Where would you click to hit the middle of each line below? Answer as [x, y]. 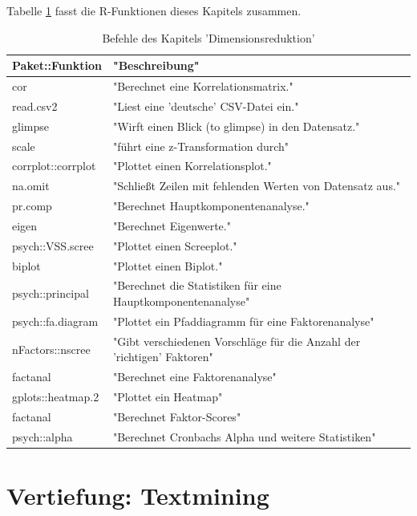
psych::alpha [43, 436]
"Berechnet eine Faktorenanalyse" [194, 377]
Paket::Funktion [57, 65]
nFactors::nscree [51, 349]
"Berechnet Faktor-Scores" [177, 416]
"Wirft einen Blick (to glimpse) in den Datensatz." [236, 126]
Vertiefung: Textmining [138, 495]
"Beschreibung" [156, 65]
